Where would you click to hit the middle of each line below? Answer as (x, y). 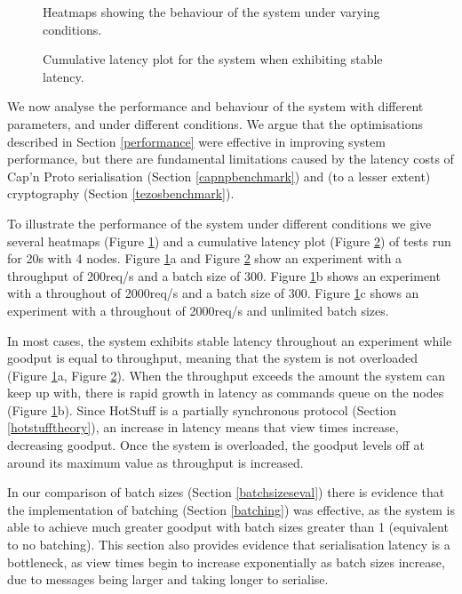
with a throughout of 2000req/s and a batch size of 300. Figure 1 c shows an (213, 293)
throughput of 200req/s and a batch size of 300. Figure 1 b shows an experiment (224, 275)
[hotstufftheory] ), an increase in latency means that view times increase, (203, 427)
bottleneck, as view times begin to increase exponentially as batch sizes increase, (226, 562)
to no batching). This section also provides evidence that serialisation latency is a (229, 545)
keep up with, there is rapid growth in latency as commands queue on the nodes (226, 393)
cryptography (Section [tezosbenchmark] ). (121, 193)
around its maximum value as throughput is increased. (155, 462)
